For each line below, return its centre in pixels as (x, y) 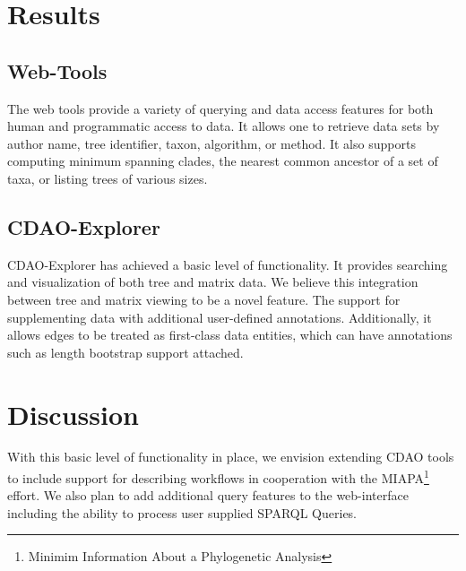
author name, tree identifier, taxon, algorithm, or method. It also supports (211, 143)
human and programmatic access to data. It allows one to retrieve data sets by (224, 126)
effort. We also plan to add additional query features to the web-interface (208, 495)
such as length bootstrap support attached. (125, 352)
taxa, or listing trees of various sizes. (108, 178)
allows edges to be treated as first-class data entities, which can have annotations (230, 335)
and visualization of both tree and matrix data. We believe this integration (213, 282)
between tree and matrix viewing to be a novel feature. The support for (204, 299)
